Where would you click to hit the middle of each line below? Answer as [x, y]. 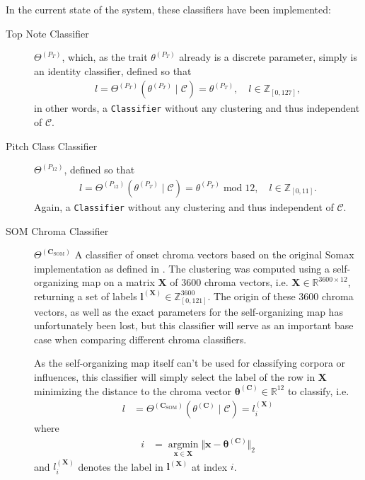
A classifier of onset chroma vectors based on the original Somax [214, 255]
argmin [183, 445]
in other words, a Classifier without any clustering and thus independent [197, 108]
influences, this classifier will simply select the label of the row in [175, 377]
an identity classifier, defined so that [113, 70]
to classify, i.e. [318, 390]
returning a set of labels [86, 296]
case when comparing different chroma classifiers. [140, 339]
